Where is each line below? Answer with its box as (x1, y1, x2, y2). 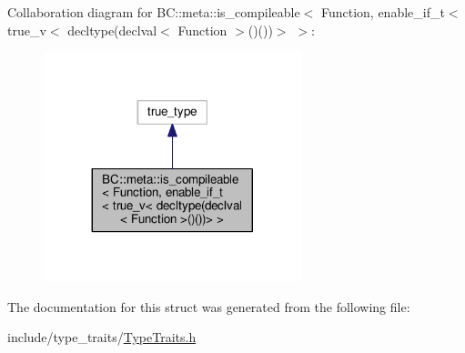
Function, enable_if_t (320, 3, 445, 21)
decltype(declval (67, 20, 157, 39)
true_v (7, 20, 46, 39)
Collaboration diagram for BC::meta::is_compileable (7, 3, 300, 21)
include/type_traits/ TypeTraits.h (7, 328, 197, 347)
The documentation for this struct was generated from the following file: (7, 297, 410, 316)
